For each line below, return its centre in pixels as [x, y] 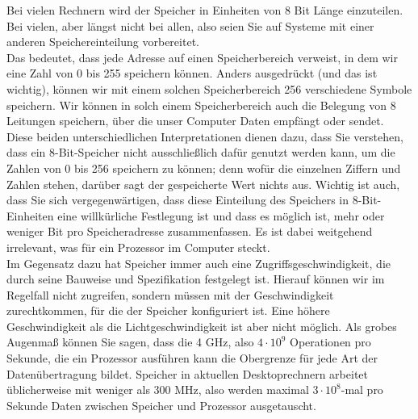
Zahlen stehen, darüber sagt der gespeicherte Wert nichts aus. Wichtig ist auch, [203, 184]
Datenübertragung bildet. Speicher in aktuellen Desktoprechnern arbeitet [187, 373]
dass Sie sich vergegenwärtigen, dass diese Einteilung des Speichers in [178, 200]
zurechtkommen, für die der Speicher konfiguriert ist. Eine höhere [168, 310]
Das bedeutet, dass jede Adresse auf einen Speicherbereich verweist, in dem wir [202, 57]
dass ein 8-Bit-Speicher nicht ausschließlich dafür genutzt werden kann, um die [201, 152]
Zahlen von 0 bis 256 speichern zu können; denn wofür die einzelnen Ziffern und [204, 168]
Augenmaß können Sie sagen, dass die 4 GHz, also [130, 342]
